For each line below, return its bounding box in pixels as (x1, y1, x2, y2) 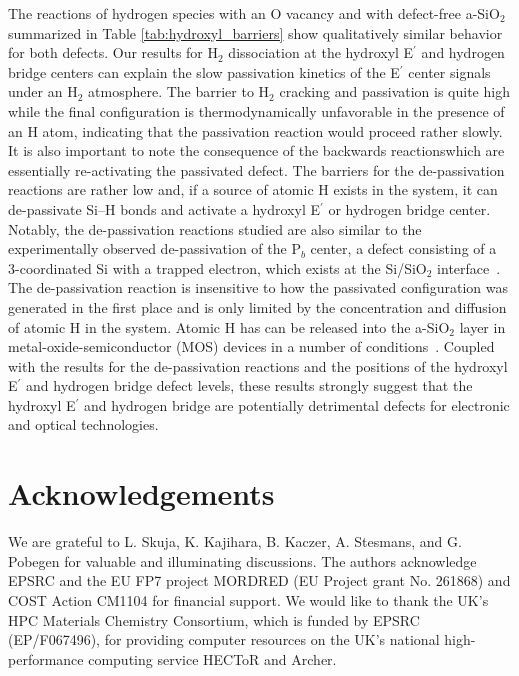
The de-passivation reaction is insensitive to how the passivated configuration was (8, 277, 508, 298)
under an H (8, 81, 78, 102)
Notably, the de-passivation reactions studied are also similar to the (8, 218, 422, 239)
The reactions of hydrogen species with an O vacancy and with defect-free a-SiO (8, 3, 500, 23)
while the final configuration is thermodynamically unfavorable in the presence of (8, 100, 505, 121)
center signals (408, 61, 491, 82)
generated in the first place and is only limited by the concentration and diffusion (8, 296, 507, 317)
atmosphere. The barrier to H (88, 81, 270, 102)
